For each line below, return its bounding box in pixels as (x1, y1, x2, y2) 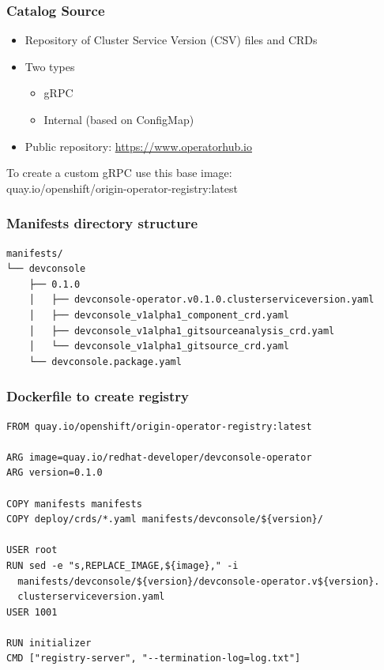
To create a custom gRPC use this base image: (6, 164, 232, 181)
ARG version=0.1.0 (6, 467, 103, 479)
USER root (6, 544, 58, 556)
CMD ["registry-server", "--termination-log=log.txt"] (6, 653, 301, 664)
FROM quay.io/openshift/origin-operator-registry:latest (6, 420, 312, 432)
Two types (24, 58, 75, 74)
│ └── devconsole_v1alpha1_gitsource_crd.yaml (28, 341, 289, 352)
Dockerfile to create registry (6, 386, 190, 406)
